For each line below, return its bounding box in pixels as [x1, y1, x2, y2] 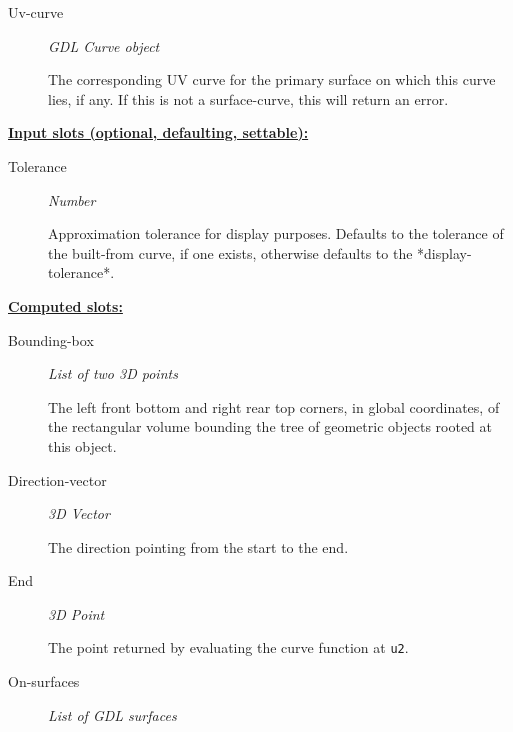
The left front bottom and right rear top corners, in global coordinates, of [48, 396, 500, 417]
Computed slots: [8, 295, 123, 316]
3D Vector [48, 503, 110, 524]
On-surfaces [8, 671, 80, 692]
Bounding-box [8, 329, 94, 350]
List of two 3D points [48, 363, 178, 384]
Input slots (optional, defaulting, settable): [8, 122, 309, 143]
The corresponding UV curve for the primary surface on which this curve [48, 69, 496, 90]
